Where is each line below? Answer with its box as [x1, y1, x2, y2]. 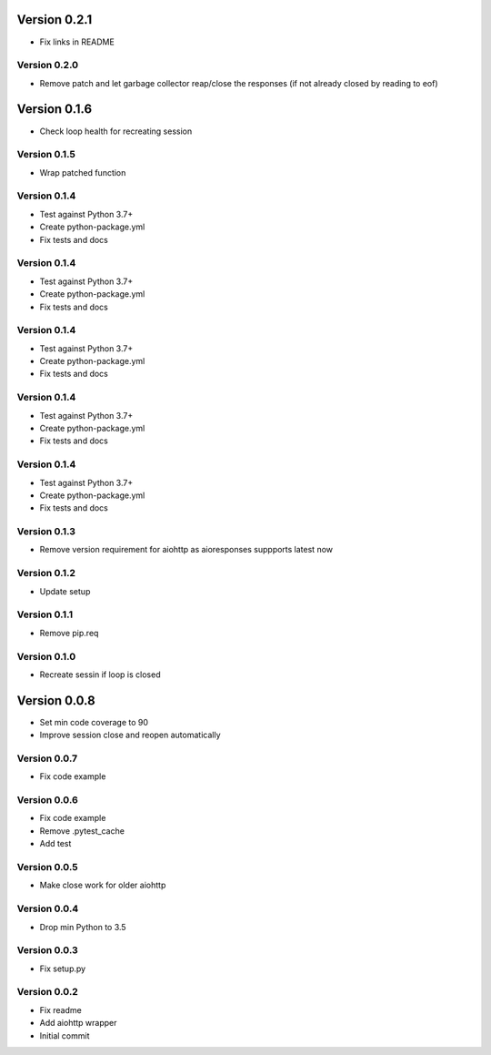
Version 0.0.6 [16, 794, 79, 806]
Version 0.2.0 [16, 59, 79, 72]
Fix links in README [39, 36, 115, 47]
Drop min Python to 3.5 [39, 921, 126, 932]
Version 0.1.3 [16, 525, 76, 538]
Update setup [39, 585, 91, 596]
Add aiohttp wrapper [39, 1018, 117, 1029]
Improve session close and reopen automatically [39, 729, 222, 741]
